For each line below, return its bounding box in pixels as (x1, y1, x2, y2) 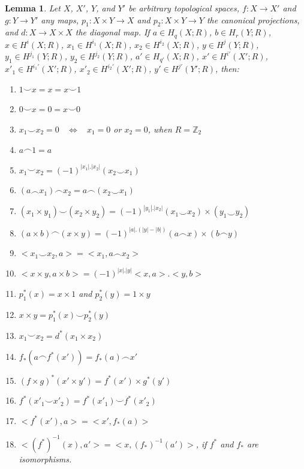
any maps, (41, 13, 79, 26)
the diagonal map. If (75, 26, 150, 38)
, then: (215, 62, 239, 75)
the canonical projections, (206, 13, 300, 26)
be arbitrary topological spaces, (128, 2, 240, 14)
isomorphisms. (19, 452, 72, 465)
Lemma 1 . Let (5, 2, 61, 14)
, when (148, 123, 172, 136)
